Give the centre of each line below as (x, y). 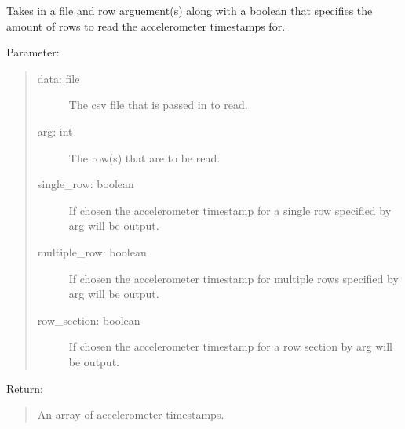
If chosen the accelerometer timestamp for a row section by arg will (230, 346)
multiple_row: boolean (92, 251)
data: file (58, 78)
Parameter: (33, 52)
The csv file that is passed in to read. (158, 105)
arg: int (55, 131)
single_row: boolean (86, 184)
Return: (25, 388)
